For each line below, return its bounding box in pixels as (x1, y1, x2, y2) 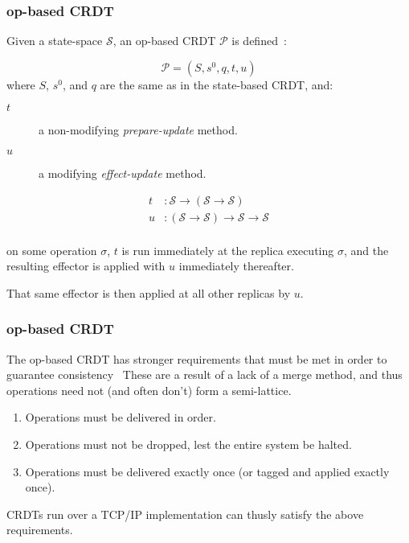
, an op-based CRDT (112, 32, 216, 49)
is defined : (231, 32, 287, 49)
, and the (343, 241, 389, 258)
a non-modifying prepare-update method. (39, 121, 238, 138)
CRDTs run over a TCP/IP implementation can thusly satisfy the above (6, 505, 364, 522)
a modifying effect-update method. (39, 165, 207, 181)
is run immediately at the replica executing (121, 241, 334, 258)
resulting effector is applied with (6, 257, 166, 274)
